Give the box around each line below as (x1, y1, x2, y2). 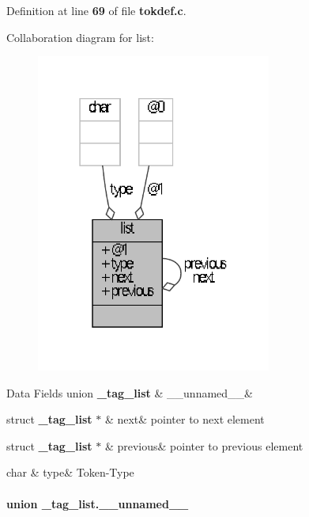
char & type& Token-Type (6, 464, 134, 481)
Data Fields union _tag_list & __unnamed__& (6, 384, 253, 401)
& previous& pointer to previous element (104, 437, 303, 454)
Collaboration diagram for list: (6, 29, 154, 45)
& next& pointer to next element (104, 411, 265, 428)
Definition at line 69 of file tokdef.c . (6, 2, 187, 18)
